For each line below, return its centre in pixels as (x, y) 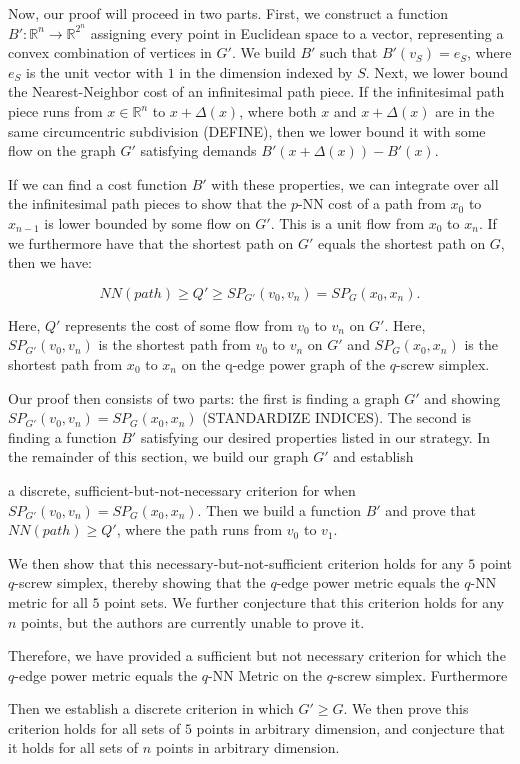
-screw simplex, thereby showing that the (140, 582)
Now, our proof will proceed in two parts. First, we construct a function (228, 13)
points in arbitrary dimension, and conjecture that (350, 727)
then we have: (50, 262)
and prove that (430, 509)
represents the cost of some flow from (179, 324)
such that (349, 52)
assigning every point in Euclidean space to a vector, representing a (297, 32)
